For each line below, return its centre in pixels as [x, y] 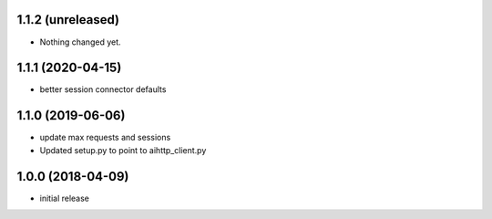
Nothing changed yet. [81, 42]
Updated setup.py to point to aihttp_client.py [123, 150]
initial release [65, 198]
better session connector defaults [103, 89]
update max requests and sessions [105, 138]
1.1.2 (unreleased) [68, 20]
